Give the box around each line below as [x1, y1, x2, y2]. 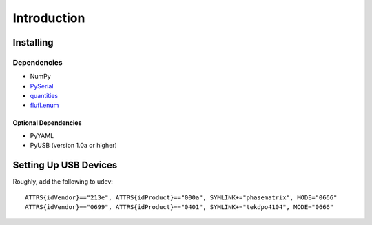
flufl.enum [30, 101, 59, 110]
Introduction [12, 10, 85, 26]
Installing [12, 37, 54, 48]
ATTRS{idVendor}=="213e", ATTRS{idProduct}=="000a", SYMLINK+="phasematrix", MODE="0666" [25, 193, 338, 202]
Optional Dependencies [12, 119, 82, 127]
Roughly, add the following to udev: [12, 177, 114, 186]
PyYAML [30, 131, 54, 139]
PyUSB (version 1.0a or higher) [30, 141, 117, 150]
